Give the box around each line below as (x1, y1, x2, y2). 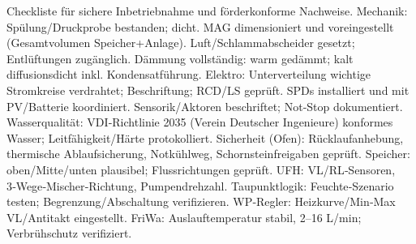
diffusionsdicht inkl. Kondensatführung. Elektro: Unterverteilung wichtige (6, 66, 371, 83)
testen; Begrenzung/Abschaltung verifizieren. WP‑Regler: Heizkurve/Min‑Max (6, 193, 396, 210)
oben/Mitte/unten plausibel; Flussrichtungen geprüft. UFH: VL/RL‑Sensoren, (6, 161, 396, 178)
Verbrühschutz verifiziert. (6, 225, 132, 242)
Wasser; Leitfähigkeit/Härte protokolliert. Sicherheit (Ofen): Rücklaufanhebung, (6, 129, 404, 146)
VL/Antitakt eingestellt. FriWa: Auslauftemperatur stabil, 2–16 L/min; (6, 208, 362, 225)
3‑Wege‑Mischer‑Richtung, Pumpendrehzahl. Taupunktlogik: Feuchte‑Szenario (6, 177, 394, 194)
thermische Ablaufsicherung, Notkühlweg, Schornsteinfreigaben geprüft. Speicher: (6, 145, 410, 162)
